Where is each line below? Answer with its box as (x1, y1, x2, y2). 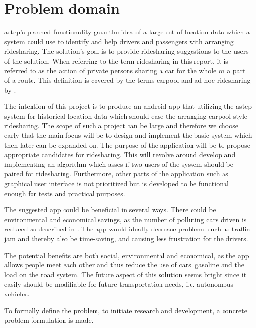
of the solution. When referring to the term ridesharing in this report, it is (4, 55, 228, 66)
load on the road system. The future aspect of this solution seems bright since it (4, 269, 247, 279)
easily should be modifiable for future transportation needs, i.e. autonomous (4, 279, 233, 289)
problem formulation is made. (4, 315, 94, 325)
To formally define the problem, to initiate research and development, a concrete (4, 305, 247, 315)
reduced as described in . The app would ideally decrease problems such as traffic (4, 224, 250, 234)
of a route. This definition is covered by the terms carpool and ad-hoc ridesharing (4, 75, 251, 85)
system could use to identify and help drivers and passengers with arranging (4, 36, 234, 46)
